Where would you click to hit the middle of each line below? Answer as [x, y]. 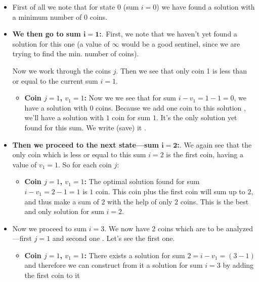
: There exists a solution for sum [135, 255]
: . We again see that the [214, 144]
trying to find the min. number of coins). [76, 54]
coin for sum [131, 117]
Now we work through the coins [61, 70]
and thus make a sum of [62, 201]
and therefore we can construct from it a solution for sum [114, 265]
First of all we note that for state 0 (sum [76, 7]
